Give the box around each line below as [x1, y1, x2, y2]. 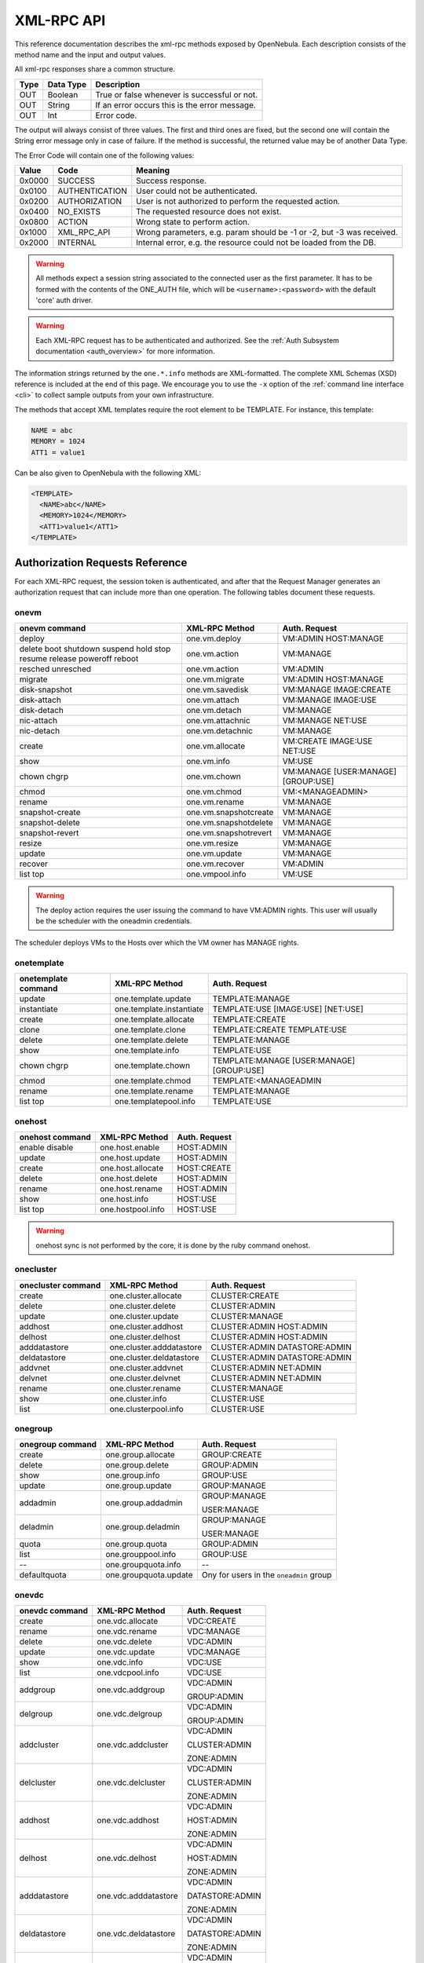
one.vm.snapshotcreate [185, 807, 274, 818]
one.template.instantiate [114, 1003, 204, 1014]
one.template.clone [114, 1025, 186, 1036]
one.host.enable [99, 1142, 160, 1153]
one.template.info [114, 1045, 180, 1056]
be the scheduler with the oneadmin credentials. [35, 916, 192, 926]
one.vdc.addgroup [97, 1684, 165, 1695]
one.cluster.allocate [109, 1290, 182, 1301]
